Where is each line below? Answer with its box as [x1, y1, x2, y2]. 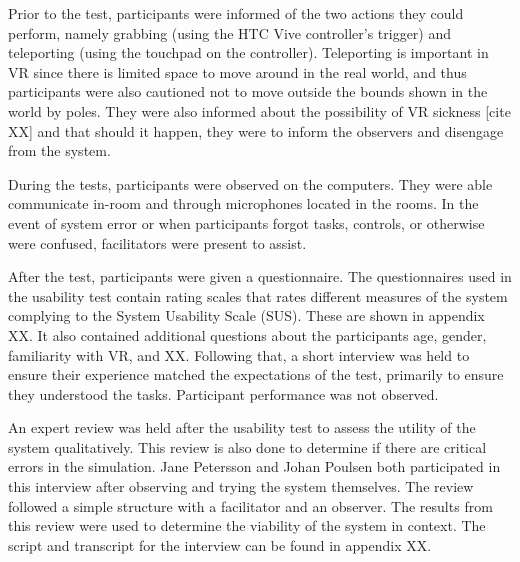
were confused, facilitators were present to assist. [8, 232, 307, 253]
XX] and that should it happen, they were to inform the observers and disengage [8, 120, 504, 141]
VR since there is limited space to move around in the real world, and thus [8, 61, 467, 82]
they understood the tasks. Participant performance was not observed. [8, 383, 439, 404]
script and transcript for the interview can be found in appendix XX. [8, 534, 432, 555]
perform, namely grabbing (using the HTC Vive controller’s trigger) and [8, 22, 452, 43]
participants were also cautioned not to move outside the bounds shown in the [8, 81, 488, 102]
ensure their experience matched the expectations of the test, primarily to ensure [8, 364, 504, 385]
